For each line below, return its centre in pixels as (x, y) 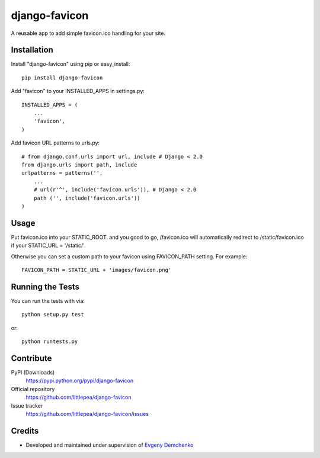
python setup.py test (53, 315)
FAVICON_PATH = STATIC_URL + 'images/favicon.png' (97, 270)
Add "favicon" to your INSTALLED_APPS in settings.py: (78, 91)
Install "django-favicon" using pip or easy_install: (71, 64)
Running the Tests (45, 286)
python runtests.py (50, 342)
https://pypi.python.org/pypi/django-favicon (79, 381)
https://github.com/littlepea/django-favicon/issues (87, 414)
